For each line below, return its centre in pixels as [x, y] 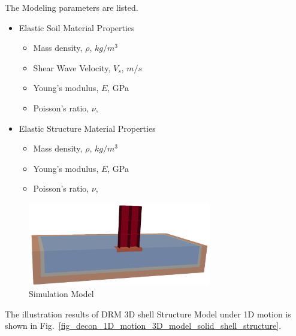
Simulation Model [61, 294]
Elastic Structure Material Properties [87, 128]
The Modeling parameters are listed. [72, 7]
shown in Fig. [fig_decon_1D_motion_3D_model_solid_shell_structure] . [143, 326]
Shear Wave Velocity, [72, 67]
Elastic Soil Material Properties [77, 27]
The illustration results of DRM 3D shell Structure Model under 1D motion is [148, 314]
